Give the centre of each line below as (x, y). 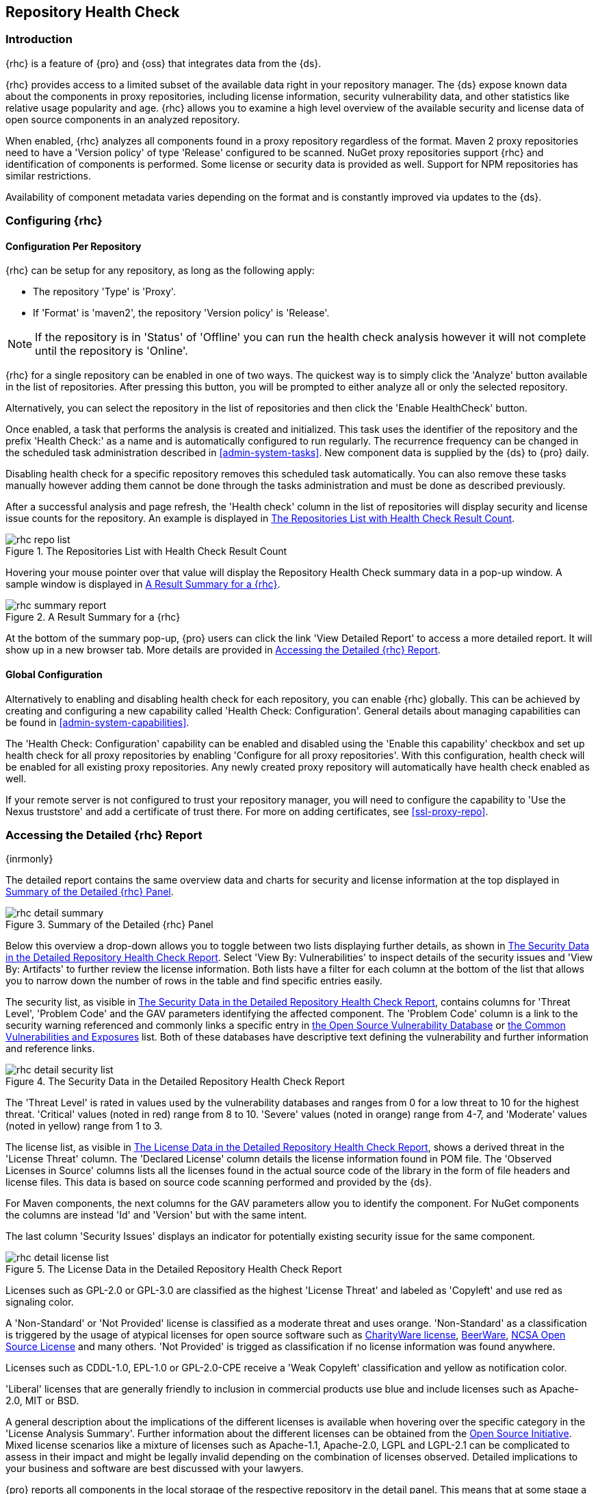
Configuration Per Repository (74, 246)
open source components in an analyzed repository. (123, 119)
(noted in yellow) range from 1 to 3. (84, 1126)
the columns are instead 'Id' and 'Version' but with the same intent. (156, 1215)
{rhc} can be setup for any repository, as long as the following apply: (160, 271)
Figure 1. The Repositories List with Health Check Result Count (146, 551)
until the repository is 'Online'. (112, 351)
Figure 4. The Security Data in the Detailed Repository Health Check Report (175, 1082)
